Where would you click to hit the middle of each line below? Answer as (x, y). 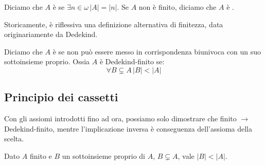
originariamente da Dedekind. (51, 34)
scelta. (14, 139)
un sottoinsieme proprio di (103, 155)
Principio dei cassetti (61, 97)
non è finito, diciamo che (178, 7)
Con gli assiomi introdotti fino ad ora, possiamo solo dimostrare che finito (120, 118)
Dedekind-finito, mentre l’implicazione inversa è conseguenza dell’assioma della (128, 128)
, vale (186, 155)
